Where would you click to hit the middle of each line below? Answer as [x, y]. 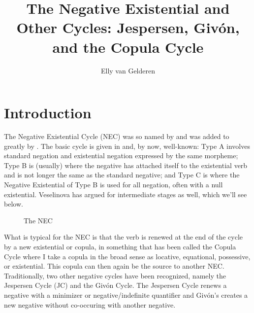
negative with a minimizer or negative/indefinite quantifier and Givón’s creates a [126, 295]
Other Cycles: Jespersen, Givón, [128, 27]
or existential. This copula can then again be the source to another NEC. [114, 266]
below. [14, 204]
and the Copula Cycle [128, 47]
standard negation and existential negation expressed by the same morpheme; [121, 156]
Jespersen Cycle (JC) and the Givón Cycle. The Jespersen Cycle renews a [115, 285]
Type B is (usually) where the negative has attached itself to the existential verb [126, 165]
